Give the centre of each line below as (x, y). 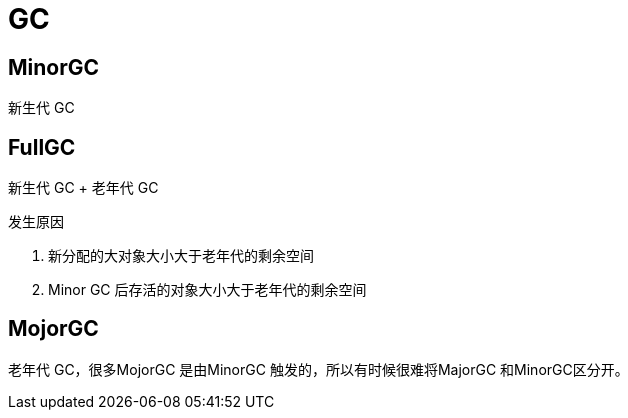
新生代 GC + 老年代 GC (83, 188)
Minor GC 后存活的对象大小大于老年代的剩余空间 (207, 290)
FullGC (42, 147)
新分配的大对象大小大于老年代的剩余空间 (181, 256)
